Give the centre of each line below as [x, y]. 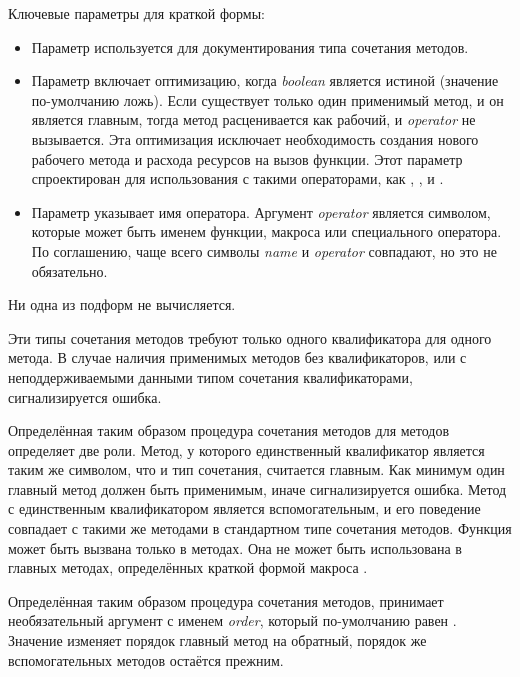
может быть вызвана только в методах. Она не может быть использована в [235, 547]
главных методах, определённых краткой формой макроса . [188, 567]
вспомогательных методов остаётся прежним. [146, 659]
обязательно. [69, 270]
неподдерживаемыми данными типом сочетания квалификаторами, [210, 376]
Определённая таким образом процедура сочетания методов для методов [229, 430]
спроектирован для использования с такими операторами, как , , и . [237, 178]
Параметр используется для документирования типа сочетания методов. [250, 46]
